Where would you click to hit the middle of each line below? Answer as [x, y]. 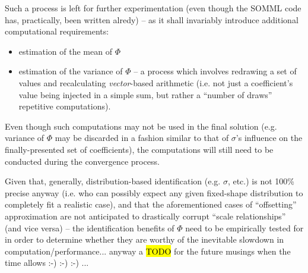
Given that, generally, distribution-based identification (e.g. [113, 181]
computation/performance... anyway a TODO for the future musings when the [148, 251]
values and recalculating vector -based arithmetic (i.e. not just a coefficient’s [156, 82]
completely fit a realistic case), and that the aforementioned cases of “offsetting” [151, 204]
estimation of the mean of [65, 51]
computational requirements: [57, 31]
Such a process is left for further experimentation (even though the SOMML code [153, 8]
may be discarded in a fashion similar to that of [142, 138]
